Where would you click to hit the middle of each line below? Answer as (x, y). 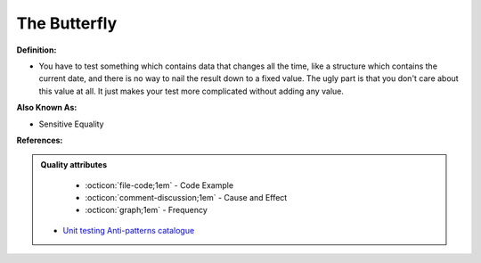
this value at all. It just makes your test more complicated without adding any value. (192, 91)
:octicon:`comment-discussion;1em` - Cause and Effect (186, 198)
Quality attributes (73, 165)
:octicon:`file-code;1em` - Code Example (159, 185)
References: (40, 140)
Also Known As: (47, 108)
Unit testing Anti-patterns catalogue (129, 230)
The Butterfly (67, 23)
